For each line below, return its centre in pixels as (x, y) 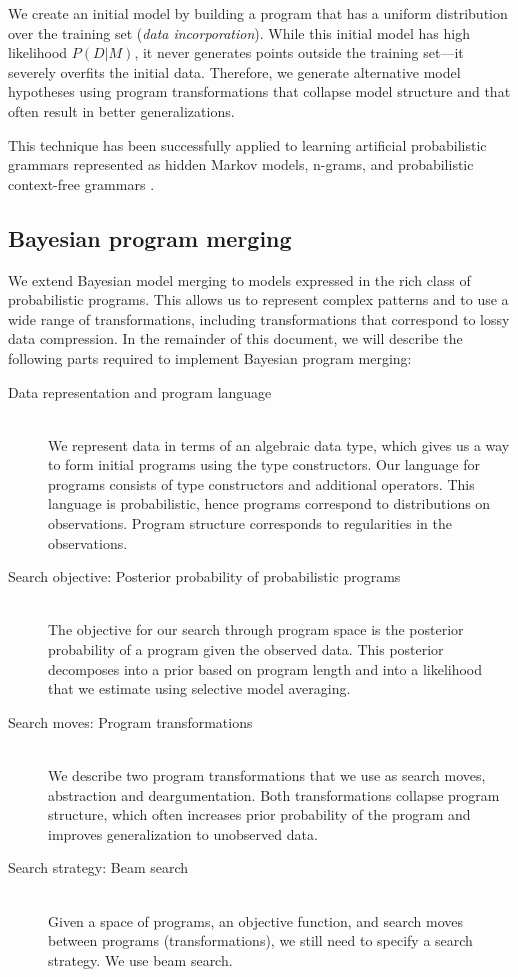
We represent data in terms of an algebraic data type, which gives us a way (279, 444)
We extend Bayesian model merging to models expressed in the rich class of (239, 279)
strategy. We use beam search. (140, 959)
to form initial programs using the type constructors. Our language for (264, 464)
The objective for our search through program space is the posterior (256, 629)
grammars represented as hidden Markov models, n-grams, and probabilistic (241, 164)
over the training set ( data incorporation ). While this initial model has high (239, 32)
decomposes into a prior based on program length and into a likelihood (265, 668)
